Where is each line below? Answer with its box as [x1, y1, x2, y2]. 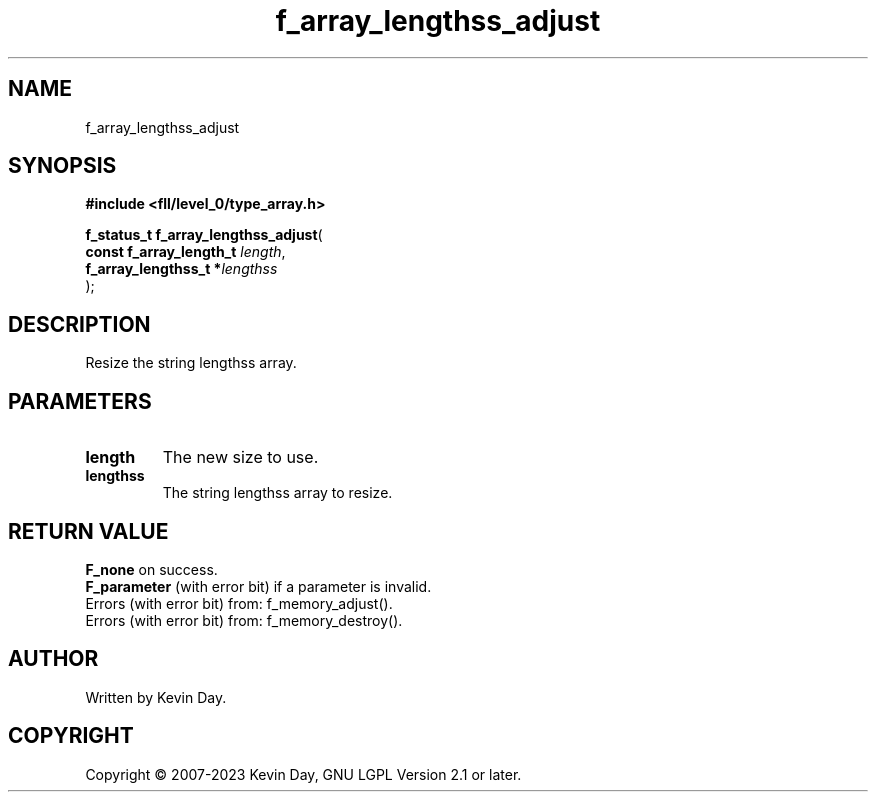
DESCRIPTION [8, 311, 151, 337]
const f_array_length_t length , [85, 243, 286, 261]
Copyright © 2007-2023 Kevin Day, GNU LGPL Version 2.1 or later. [85, 765, 522, 783]
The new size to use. [162, 447, 319, 468]
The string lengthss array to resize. [162, 484, 393, 502]
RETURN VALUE [8, 518, 169, 544]
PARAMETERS [8, 388, 152, 414]
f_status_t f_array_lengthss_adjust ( [85, 226, 323, 244]
